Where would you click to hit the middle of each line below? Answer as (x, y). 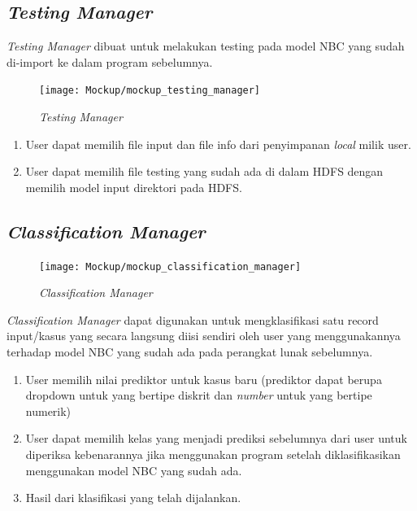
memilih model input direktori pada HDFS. (134, 187)
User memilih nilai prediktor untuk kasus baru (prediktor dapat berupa (204, 379)
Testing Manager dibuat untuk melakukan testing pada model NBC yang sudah (206, 46)
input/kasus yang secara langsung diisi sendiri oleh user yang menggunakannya (204, 336)
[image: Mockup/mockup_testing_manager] (150, 91)
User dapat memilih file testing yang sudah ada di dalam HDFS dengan (204, 171)
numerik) (48, 411)
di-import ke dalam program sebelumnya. (110, 61)
